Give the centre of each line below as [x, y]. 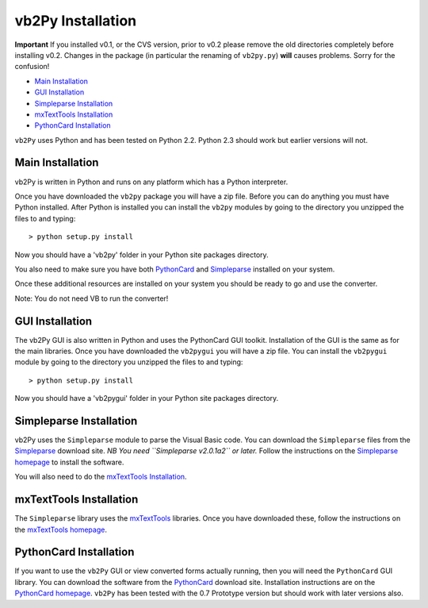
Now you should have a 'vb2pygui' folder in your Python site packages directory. [147, 398]
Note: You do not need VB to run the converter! [92, 298]
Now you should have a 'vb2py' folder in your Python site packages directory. [141, 255]
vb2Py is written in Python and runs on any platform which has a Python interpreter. [151, 182]
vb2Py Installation [76, 21]
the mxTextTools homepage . [61, 529]
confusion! [32, 67]
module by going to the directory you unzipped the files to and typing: [129, 362]
